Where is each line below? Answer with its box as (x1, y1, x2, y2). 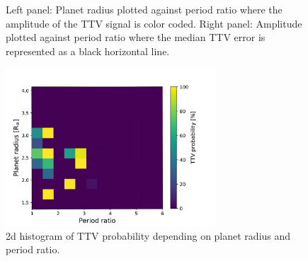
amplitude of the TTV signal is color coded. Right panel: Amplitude (6, 16, 302, 30)
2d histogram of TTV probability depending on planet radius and (6, 228, 291, 243)
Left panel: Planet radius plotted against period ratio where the (6, 2, 283, 16)
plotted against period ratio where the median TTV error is (6, 30, 266, 45)
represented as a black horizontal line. (6, 43, 170, 58)
